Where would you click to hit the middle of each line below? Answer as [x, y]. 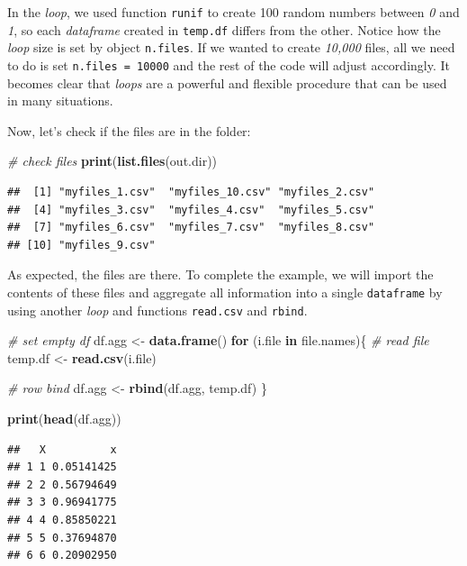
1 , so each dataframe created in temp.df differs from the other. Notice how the [224, 29]
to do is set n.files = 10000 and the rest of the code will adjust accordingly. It [229, 64]
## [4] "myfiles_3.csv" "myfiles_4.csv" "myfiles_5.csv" [191, 210]
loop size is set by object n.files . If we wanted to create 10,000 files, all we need [231, 47]
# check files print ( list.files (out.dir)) [112, 161]
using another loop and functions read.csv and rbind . [157, 310]
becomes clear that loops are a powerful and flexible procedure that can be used [227, 82]
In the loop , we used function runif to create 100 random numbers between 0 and [233, 12]
